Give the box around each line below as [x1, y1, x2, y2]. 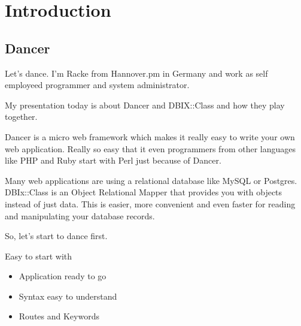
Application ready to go [19, 270, 107, 282]
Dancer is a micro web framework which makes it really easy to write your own [5, 130, 295, 143]
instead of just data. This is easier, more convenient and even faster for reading [5, 197, 296, 210]
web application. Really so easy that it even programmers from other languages [5, 142, 296, 155]
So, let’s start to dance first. [5, 230, 108, 242]
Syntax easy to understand [19, 289, 117, 302]
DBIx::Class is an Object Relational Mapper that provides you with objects [5, 186, 282, 198]
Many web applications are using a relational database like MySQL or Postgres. [5, 174, 297, 186]
